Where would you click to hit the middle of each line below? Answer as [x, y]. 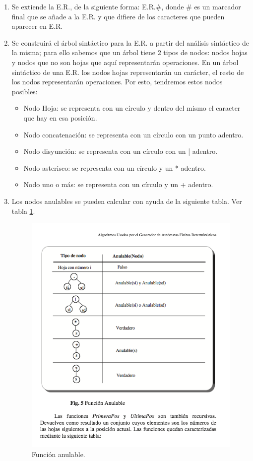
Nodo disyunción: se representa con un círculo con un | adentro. [121, 151]
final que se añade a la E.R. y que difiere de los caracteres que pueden [118, 16]
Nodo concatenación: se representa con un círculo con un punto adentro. [133, 134]
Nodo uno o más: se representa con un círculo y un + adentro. [118, 184]
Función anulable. [58, 454]
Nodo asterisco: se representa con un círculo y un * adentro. [115, 167]
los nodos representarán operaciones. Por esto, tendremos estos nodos [117, 82]
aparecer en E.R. [37, 26]
